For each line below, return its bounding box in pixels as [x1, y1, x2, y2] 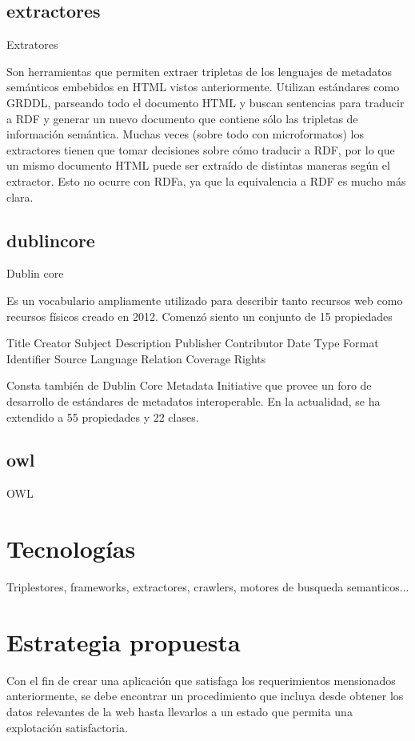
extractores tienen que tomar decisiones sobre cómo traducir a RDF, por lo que [6, 141, 395, 158]
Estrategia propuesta [6, 625, 241, 658]
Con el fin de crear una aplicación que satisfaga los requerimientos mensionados [6, 671, 396, 688]
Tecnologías [6, 532, 136, 565]
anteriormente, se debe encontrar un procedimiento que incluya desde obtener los [6, 687, 404, 704]
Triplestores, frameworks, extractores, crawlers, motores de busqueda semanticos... [6, 579, 409, 595]
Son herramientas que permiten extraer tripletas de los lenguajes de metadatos [6, 62, 393, 79]
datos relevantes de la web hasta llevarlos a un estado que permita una [6, 703, 353, 719]
